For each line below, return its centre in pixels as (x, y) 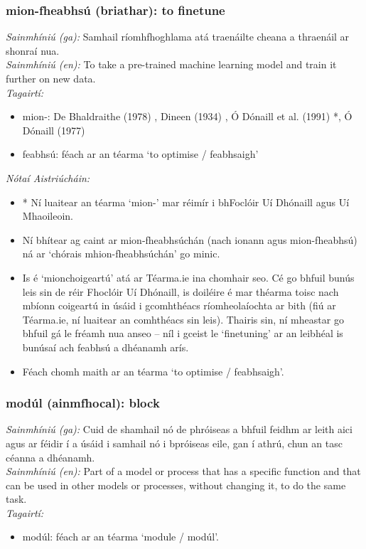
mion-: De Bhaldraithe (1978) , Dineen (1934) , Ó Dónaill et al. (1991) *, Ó (187, 116)
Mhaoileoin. (48, 216)
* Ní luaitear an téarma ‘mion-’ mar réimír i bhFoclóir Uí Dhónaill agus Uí (186, 202)
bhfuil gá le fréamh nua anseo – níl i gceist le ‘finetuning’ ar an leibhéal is (183, 333)
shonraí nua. (33, 50)
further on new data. (51, 78)
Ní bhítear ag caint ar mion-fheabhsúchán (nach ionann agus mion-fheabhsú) (190, 239)
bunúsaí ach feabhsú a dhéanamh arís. (106, 347)
